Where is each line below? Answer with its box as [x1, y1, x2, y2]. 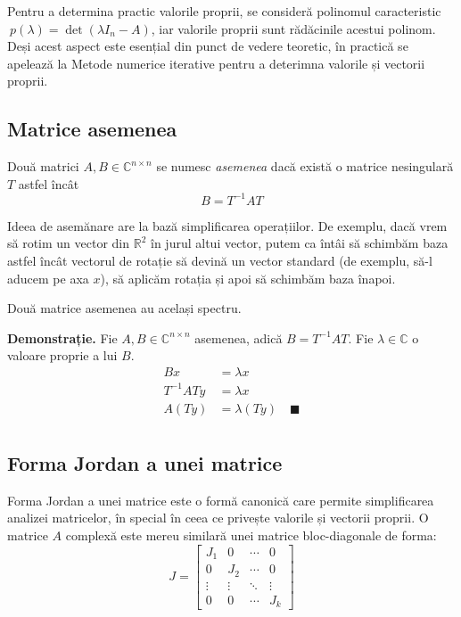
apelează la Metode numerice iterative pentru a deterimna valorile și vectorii [7, 53, 425, 72]
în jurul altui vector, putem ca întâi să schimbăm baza [151, 234, 449, 252]
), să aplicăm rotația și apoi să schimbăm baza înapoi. [100, 268, 396, 287]
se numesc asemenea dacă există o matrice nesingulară [156, 157, 454, 176]
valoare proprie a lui [7, 346, 118, 365]
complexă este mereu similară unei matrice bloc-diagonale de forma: [65, 526, 437, 545]
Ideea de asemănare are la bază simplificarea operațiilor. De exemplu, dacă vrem [7, 216, 448, 234]
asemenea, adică [194, 328, 283, 347]
